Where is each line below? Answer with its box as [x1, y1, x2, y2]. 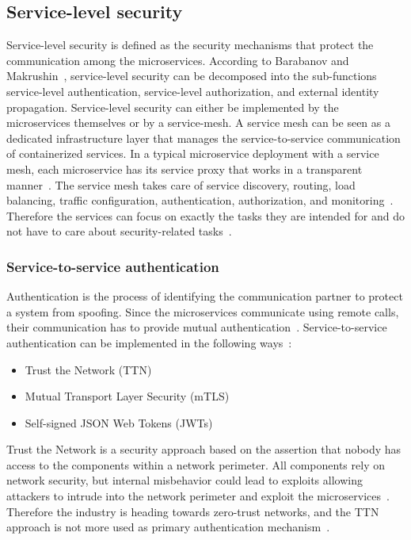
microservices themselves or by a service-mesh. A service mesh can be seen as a [6, 114, 390, 131]
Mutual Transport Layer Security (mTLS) [25, 388, 230, 404]
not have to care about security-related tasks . [6, 223, 232, 239]
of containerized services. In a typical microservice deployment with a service [6, 145, 379, 162]
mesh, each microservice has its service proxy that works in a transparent [6, 160, 363, 177]
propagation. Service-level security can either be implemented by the [6, 98, 339, 115]
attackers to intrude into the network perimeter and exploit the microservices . [6, 488, 390, 504]
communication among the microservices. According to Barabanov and [6, 52, 349, 68]
